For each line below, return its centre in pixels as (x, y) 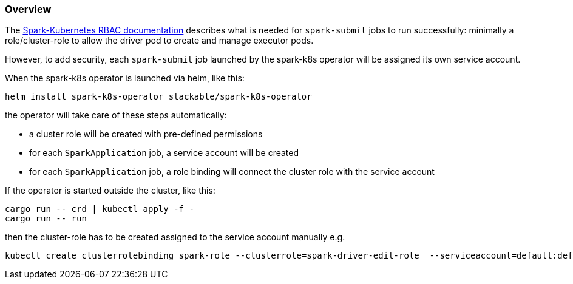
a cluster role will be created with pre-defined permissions (146, 134)
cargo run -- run (46, 219)
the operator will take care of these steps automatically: (116, 115)
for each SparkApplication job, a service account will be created (164, 153)
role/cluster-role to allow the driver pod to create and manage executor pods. (159, 41)
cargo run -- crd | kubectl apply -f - (100, 209)
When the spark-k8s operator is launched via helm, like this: (125, 78)
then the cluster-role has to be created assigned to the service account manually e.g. (175, 237)
